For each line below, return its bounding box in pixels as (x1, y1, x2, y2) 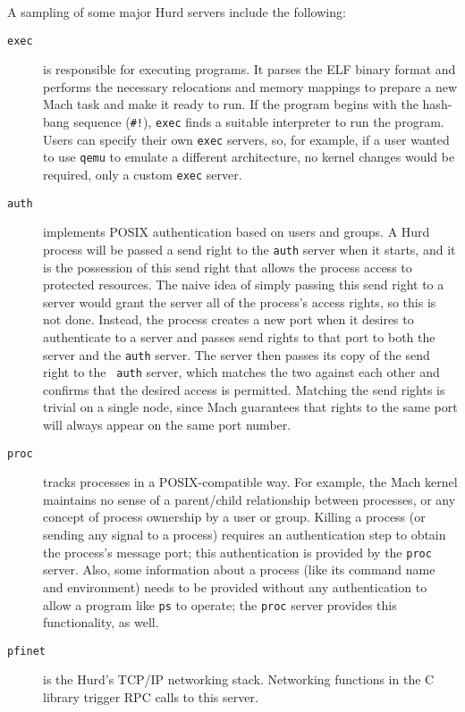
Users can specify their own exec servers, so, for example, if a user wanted (43, 130, 450, 148)
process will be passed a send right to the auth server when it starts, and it (43, 239, 456, 258)
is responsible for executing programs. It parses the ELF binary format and (43, 60, 456, 79)
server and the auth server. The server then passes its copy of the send (43, 345, 430, 364)
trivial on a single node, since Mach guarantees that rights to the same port (43, 398, 458, 416)
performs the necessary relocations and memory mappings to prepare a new (43, 77, 458, 96)
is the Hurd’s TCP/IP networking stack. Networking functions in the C (43, 670, 435, 689)
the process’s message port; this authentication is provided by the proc (43, 542, 432, 561)
